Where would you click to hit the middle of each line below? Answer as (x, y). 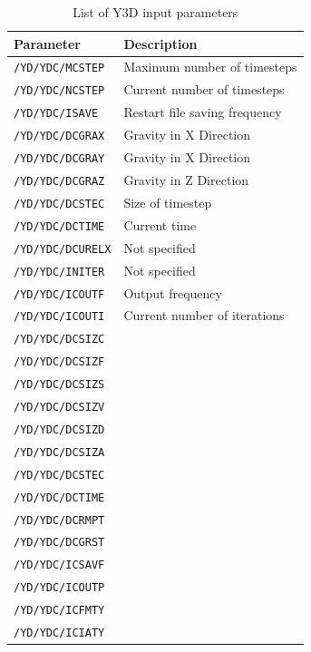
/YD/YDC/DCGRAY (59, 159)
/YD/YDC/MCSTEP (59, 68)
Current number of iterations (204, 315)
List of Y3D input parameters (155, 12)
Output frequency (173, 292)
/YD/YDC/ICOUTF (59, 294)
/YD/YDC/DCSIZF (59, 362)
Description (160, 43)
